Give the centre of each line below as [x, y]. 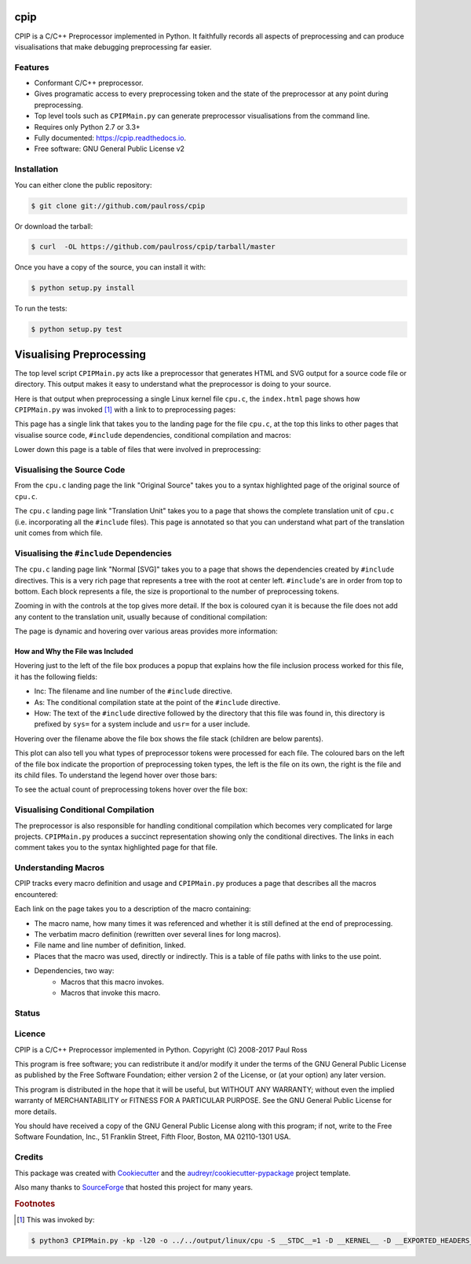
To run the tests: [41, 309]
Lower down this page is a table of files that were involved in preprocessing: [138, 450]
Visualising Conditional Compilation [84, 810]
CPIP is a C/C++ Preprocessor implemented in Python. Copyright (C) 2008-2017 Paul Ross [161, 1049]
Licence [30, 1034]
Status [27, 1012]
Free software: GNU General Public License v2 [109, 149]
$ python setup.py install [83, 288]
